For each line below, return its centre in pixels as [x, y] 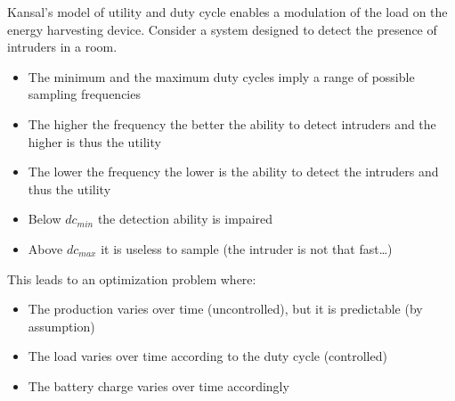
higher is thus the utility [94, 141]
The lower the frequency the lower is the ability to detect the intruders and [233, 172]
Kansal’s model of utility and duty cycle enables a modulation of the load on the [227, 12]
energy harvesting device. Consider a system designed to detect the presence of [222, 29]
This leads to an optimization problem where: [132, 278]
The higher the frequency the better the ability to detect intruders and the [232, 123]
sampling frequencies [84, 94]
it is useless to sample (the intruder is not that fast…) [247, 248]
